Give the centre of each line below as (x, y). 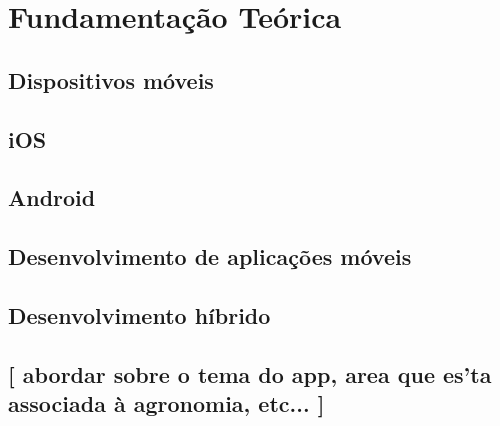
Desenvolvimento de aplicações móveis (210, 256)
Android (52, 197)
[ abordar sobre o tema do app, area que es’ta (250, 373)
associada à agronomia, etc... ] (166, 403)
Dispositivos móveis (111, 79)
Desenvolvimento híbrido (139, 314)
